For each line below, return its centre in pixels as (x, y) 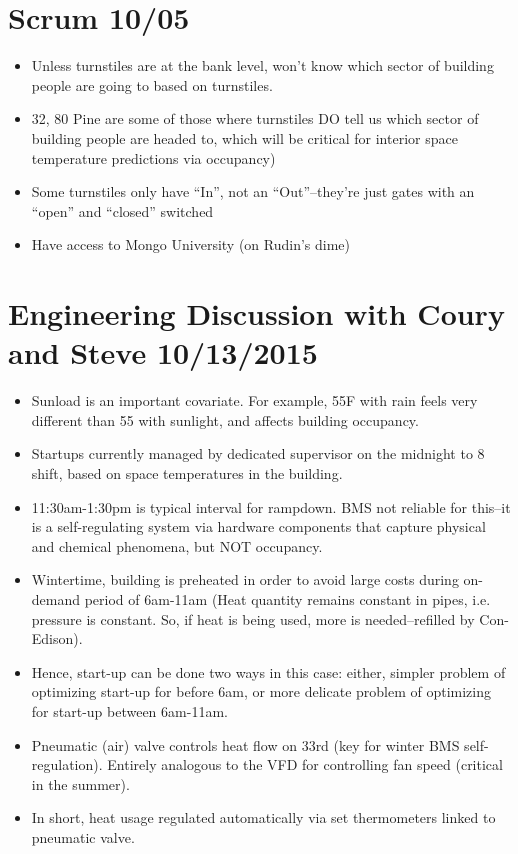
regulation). (67, 764)
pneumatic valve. (83, 836)
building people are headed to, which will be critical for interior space (244, 137)
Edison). (57, 638)
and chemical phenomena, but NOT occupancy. (177, 545)
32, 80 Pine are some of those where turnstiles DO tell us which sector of (255, 118)
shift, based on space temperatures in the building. (187, 472)
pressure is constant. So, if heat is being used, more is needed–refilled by (253, 618)
